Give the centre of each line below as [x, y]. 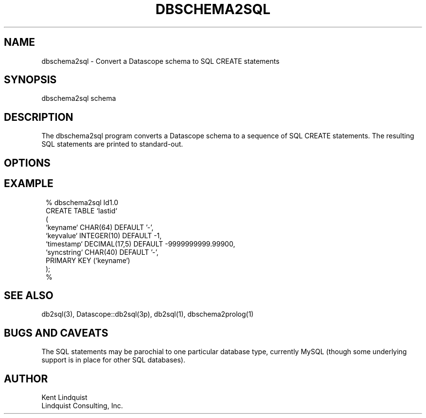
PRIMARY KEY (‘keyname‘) [88, 260]
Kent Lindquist [64, 398]
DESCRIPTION [39, 117]
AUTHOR [26, 379]
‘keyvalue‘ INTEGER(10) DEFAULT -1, [104, 235]
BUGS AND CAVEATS [56, 333]
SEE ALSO [29, 295]
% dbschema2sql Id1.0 [82, 202]
